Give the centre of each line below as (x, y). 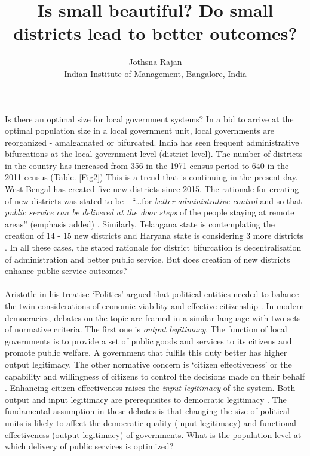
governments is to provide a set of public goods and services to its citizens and (148, 341)
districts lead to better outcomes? (155, 33)
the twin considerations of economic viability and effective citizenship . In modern (155, 306)
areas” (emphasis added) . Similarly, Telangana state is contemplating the (140, 224)
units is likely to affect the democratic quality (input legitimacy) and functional (151, 422)
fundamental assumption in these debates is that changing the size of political (147, 411)
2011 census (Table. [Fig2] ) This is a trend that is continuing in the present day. (151, 177)
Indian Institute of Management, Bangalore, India (155, 73)
